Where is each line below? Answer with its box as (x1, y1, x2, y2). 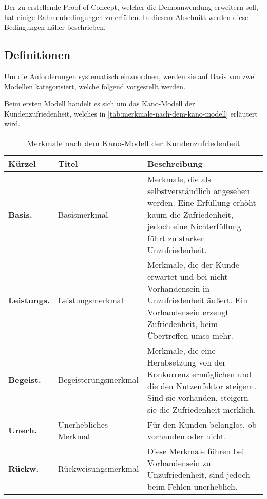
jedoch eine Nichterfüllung (147, 220, 241, 232)
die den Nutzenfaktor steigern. (147, 379, 257, 392)
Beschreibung (147, 157, 203, 169)
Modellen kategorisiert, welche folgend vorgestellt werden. (4, 81, 186, 91)
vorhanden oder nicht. (147, 430, 226, 442)
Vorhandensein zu (147, 456, 211, 469)
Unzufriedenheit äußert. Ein (147, 294, 248, 306)
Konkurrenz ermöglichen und (147, 368, 252, 380)
